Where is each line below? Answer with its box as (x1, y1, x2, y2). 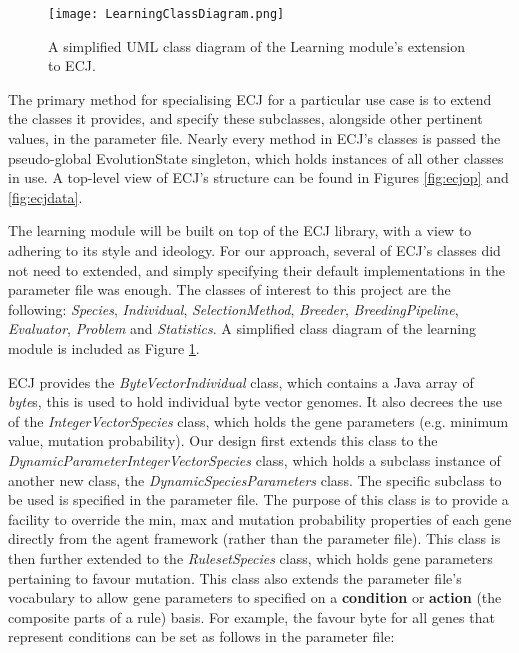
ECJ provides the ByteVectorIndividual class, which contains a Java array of (8, 371, 474, 392)
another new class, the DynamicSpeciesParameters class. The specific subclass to (8, 469, 502, 490)
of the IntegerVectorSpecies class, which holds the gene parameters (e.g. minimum (8, 410, 509, 431)
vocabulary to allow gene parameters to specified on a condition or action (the (8, 587, 502, 608)
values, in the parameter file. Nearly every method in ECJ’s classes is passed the (8, 128, 501, 149)
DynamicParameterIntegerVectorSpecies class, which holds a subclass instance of (8, 449, 501, 470)
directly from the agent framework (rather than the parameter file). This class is (8, 528, 501, 549)
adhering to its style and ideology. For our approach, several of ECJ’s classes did (8, 240, 501, 260)
